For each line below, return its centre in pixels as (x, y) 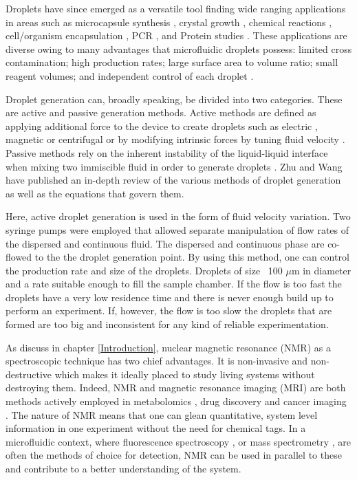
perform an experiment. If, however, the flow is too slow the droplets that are (169, 310)
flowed (19, 257)
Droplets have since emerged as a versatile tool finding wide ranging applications (176, 8)
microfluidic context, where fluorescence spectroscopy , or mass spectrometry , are (178, 441)
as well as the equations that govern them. (95, 193)
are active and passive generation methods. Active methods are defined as (161, 112)
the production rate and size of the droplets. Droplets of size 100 (144, 270)
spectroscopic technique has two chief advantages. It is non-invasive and (157, 361)
